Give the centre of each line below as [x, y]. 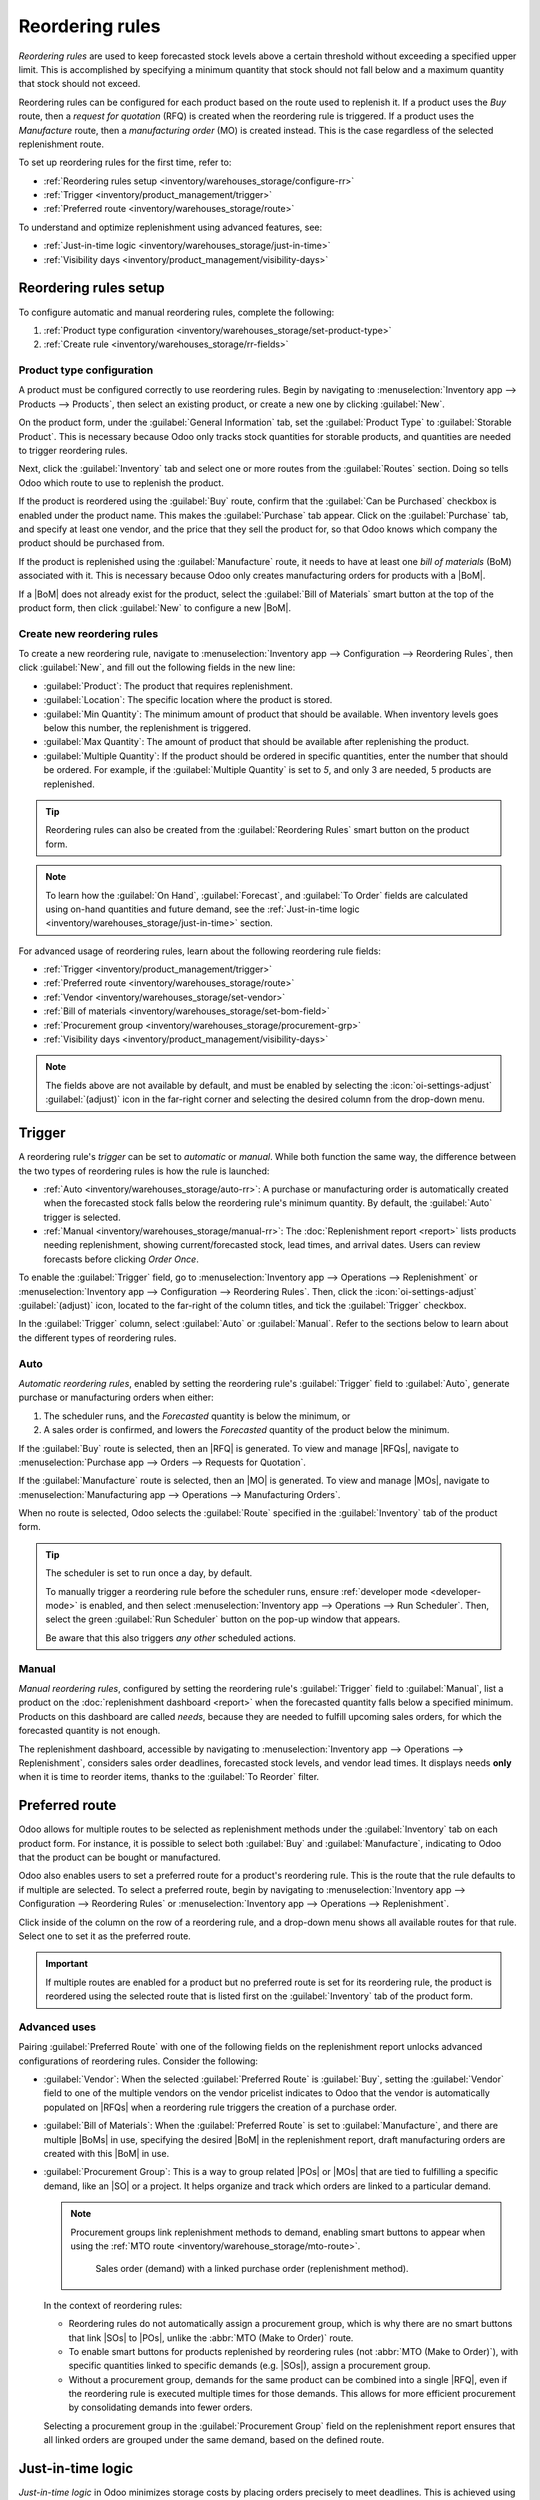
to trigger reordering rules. [73, 451]
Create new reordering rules [88, 633]
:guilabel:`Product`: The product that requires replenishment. [168, 686]
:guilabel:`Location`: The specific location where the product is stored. [188, 700]
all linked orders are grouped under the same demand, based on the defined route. [214, 2440]
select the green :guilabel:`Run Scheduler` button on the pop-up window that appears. [223, 1619]
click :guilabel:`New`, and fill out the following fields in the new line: [157, 667]
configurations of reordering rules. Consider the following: [138, 2061]
